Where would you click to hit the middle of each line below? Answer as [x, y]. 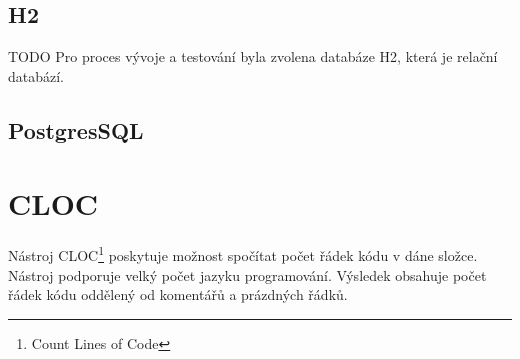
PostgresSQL [76, 129]
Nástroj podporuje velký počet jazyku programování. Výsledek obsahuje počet [247, 274]
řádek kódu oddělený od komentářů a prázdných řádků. [178, 294]
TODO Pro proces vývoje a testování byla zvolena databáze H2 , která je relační [253, 56]
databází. [36, 75]
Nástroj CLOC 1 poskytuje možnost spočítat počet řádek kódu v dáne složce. [243, 253]
